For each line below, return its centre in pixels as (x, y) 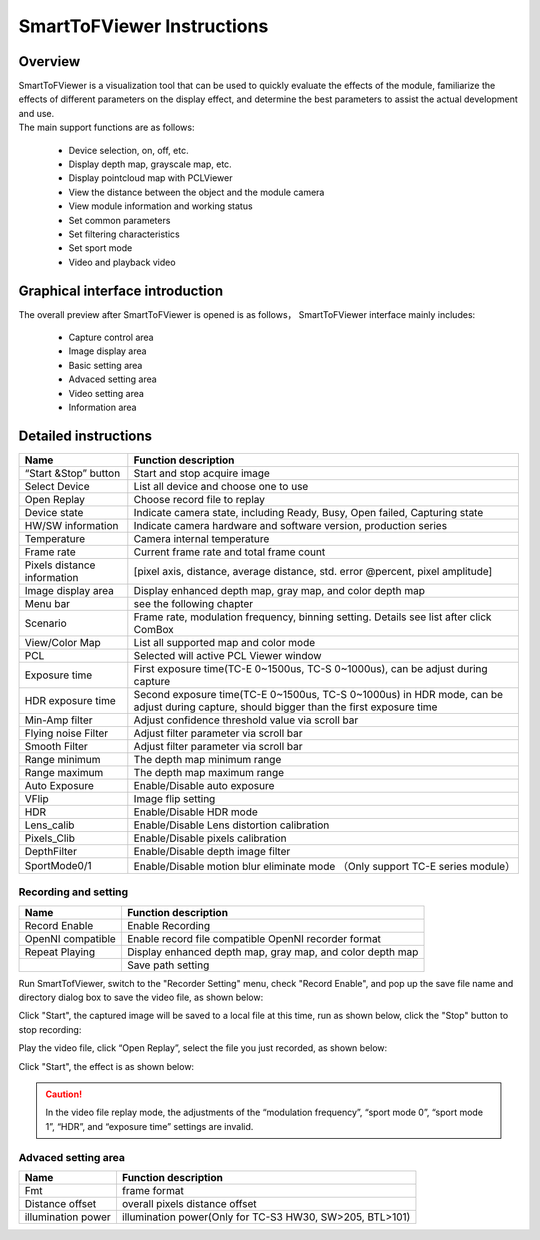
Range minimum (62, 759)
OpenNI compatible (70, 938)
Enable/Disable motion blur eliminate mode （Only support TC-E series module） (324, 866)
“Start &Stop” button (72, 473)
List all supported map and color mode (224, 642)
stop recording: (50, 1029)
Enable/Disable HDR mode (196, 812)
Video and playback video (122, 262)
